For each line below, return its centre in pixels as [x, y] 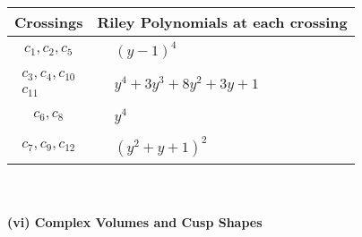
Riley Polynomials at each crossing [222, 22]
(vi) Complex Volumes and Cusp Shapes [135, 222]
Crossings [49, 22]
